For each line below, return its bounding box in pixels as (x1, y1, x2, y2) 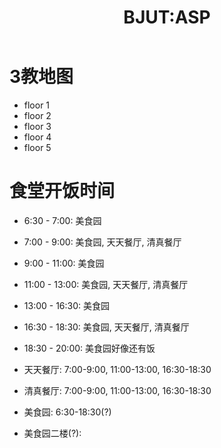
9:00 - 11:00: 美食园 (23, 257, 105, 269)
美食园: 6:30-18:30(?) (23, 406, 112, 418)
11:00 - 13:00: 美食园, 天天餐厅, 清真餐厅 (23, 278, 189, 290)
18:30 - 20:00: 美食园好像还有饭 (23, 342, 156, 354)
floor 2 (23, 109, 52, 121)
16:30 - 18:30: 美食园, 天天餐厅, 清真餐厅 (23, 321, 190, 333)
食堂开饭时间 (9, 180, 116, 203)
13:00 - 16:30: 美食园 (23, 299, 111, 311)
